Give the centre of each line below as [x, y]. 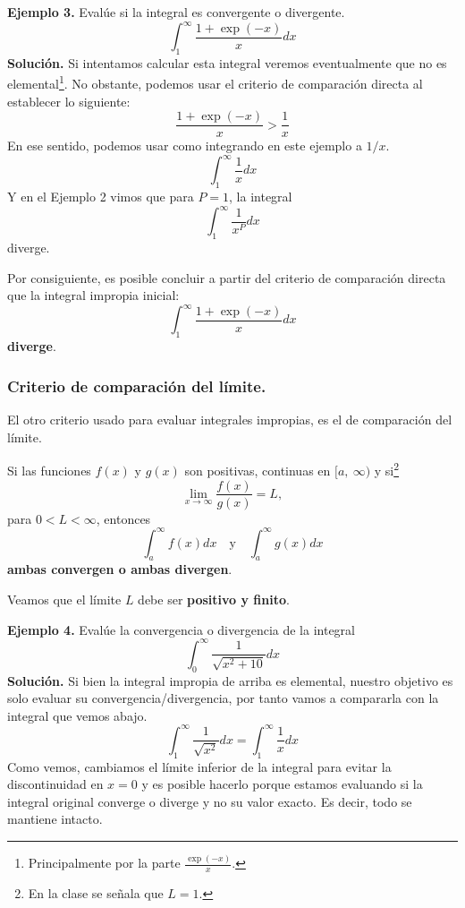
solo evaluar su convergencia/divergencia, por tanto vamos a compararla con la [223, 698]
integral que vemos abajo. [77, 715]
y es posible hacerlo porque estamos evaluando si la [282, 784]
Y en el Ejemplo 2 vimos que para [101, 197]
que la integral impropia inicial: [93, 295]
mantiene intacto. [55, 819]
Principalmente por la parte [104, 863]
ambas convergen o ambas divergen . [120, 569]
